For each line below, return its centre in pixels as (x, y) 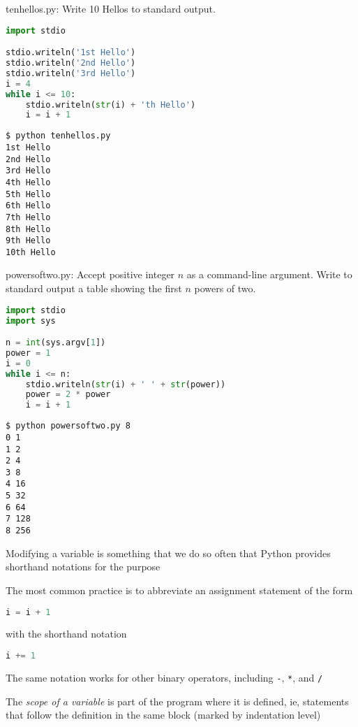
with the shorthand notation (66, 634)
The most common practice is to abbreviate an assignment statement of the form (179, 590)
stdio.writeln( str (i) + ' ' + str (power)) (126, 384)
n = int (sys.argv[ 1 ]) (56, 343)
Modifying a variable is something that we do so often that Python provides (168, 553)
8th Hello (28, 229)
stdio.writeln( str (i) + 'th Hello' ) (111, 105)
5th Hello (28, 194)
